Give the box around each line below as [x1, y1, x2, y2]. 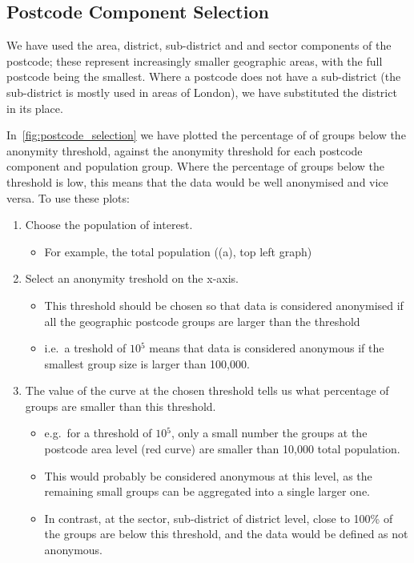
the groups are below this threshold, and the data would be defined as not [44, 525, 408, 542]
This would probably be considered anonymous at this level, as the [44, 467, 372, 484]
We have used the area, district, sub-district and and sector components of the [6, 37, 392, 54]
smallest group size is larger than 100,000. [44, 355, 250, 372]
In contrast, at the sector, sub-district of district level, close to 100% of [44, 509, 393, 526]
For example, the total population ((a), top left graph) [44, 243, 312, 259]
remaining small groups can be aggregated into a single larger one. [44, 483, 371, 500]
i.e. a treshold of [44, 340, 127, 356]
